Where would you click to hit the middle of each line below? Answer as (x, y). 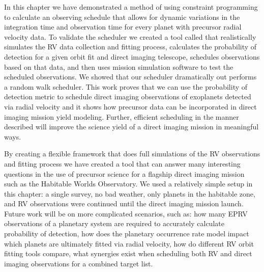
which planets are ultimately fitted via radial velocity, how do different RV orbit (129, 243)
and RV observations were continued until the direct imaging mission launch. (124, 203)
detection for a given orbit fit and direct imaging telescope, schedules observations (132, 56)
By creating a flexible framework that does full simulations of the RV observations (132, 154)
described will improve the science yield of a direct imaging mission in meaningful (131, 127)
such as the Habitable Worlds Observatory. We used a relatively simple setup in (128, 184)
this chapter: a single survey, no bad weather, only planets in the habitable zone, (130, 193)
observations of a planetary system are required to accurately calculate (114, 223)
